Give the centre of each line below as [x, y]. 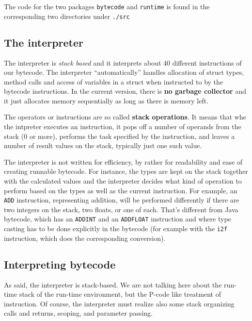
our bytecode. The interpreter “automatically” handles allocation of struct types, [124, 72]
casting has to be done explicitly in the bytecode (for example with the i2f [116, 228]
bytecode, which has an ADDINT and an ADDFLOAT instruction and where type [118, 219]
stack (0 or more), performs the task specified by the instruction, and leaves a [119, 136]
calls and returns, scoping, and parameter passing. [79, 313]
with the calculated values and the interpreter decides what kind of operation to [123, 181]
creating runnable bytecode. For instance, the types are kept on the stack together [126, 171]
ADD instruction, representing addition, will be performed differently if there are [122, 200]
